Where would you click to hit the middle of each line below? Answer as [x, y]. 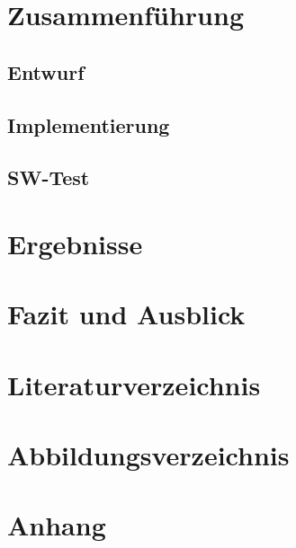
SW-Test [49, 177]
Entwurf [46, 71]
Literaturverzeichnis [134, 384]
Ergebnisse [75, 243]
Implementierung [89, 124]
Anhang [57, 525]
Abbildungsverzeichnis [148, 455]
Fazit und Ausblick [126, 314]
